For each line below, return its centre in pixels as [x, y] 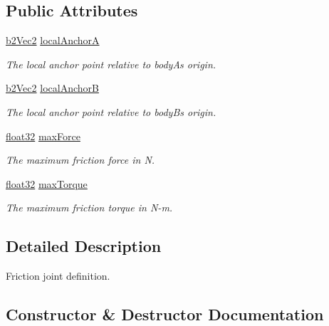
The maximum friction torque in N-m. [89, 207]
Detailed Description [84, 246]
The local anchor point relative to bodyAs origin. [111, 64]
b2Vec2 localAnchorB [52, 88]
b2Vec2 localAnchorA [53, 40]
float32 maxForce [43, 136]
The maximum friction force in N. [80, 160]
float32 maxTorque [47, 183]
